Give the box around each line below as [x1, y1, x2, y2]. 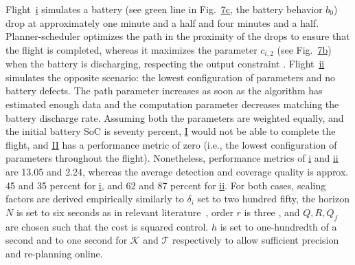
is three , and [244, 204, 300, 219]
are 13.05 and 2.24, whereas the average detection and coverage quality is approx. [5, 164, 349, 178]
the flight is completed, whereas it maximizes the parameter [5, 42, 257, 56]
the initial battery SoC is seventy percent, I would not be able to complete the [5, 124, 336, 138]
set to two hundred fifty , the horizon [197, 191, 350, 206]
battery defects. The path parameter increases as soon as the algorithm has [5, 83, 323, 98]
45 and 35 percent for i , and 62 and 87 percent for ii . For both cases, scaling [5, 178, 326, 192]
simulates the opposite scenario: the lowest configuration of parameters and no [5, 70, 336, 84]
